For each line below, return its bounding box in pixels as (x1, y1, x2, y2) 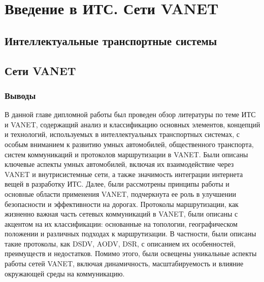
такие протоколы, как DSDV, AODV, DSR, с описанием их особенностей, (5, 238, 236, 249)
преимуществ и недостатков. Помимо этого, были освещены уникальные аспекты (5, 248, 257, 259)
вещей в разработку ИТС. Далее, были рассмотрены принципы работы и (5, 179, 229, 189)
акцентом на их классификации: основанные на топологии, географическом (5, 218, 238, 229)
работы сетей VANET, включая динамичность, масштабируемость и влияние (5, 258, 244, 269)
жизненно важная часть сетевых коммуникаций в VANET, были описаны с (5, 208, 238, 219)
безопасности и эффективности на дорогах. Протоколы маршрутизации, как (5, 198, 239, 209)
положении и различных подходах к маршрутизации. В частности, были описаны (5, 228, 256, 239)
